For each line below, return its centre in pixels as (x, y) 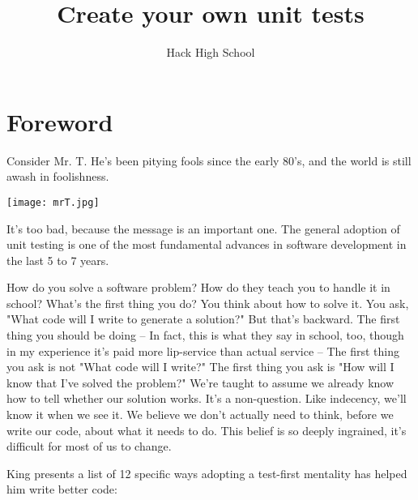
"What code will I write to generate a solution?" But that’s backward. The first (203, 319)
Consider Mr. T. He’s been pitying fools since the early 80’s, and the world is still (209, 160)
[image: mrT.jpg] (53, 202)
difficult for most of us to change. (89, 446)
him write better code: (62, 489)
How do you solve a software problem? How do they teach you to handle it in (198, 287)
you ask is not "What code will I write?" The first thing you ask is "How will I (200, 367)
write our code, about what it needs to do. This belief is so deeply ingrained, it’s (207, 430)
